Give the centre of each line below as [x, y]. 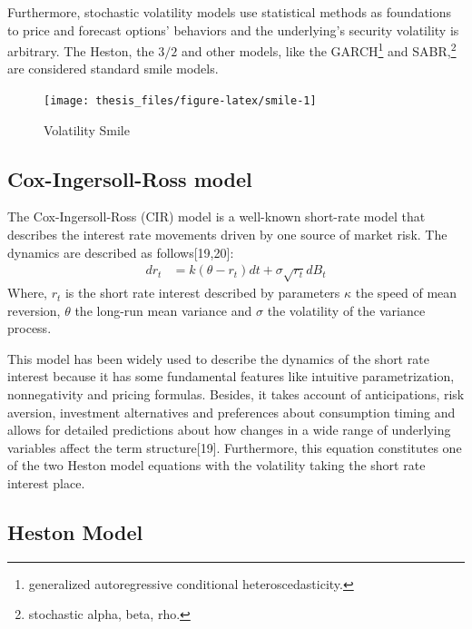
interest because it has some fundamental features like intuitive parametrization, [231, 376]
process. [29, 328]
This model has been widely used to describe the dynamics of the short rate [218, 358]
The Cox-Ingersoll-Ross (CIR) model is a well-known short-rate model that [216, 216]
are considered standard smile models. [113, 69]
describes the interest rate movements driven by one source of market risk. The [227, 235]
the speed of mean [406, 293]
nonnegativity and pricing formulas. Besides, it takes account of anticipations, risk [236, 394]
